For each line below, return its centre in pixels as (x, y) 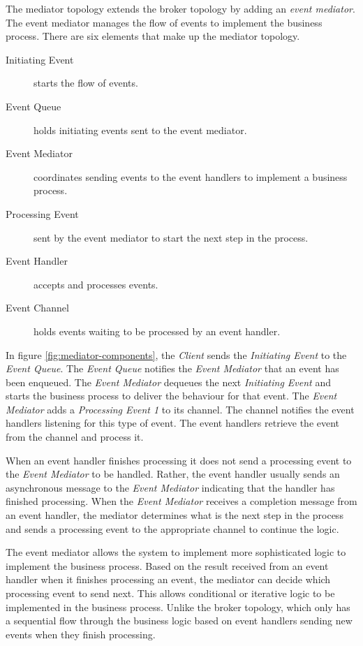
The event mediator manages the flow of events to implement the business (164, 22)
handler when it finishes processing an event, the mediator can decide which (168, 579)
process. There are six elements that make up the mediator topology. (153, 36)
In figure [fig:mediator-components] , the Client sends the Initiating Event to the (176, 354)
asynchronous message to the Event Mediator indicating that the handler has (170, 487)
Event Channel (37, 308)
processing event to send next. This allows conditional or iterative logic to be (170, 593)
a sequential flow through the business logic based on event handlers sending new (179, 621)
